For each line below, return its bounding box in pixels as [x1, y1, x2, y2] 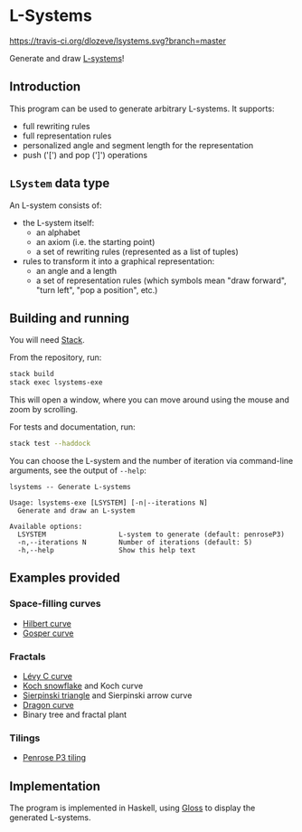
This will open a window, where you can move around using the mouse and [9, 394, 289, 405]
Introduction [9, 79, 81, 95]
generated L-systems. [9, 812, 92, 823]
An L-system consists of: [9, 200, 102, 211]
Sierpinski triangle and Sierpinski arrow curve [22, 689, 193, 701]
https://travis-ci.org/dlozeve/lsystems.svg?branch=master [9, 35, 226, 46]
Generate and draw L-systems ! [9, 52, 125, 63]
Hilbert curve [22, 618, 72, 629]
